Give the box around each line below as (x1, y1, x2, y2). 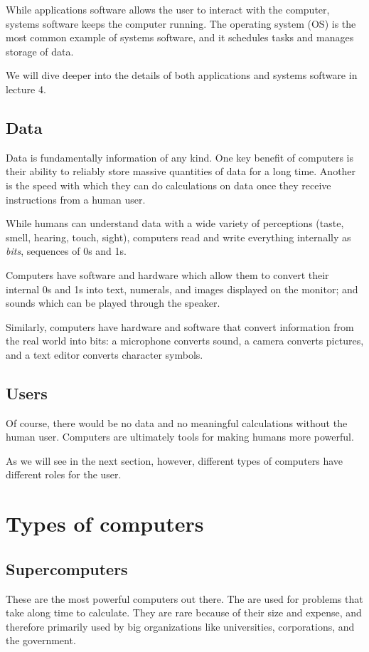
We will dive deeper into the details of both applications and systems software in (6, 68, 358, 83)
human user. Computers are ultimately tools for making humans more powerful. (6, 429, 354, 444)
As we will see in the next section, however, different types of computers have (6, 453, 343, 468)
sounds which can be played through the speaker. (6, 295, 220, 310)
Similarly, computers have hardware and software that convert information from (6, 319, 354, 334)
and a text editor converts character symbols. (6, 347, 203, 362)
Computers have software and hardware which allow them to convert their (6, 267, 329, 282)
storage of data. (6, 43, 74, 58)
